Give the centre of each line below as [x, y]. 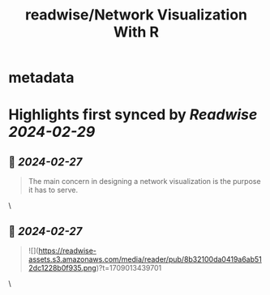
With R [136, 32]
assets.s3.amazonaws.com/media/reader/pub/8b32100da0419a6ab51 [145, 259]
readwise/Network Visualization [136, 15]
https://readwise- [68, 250]
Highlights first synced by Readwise [133, 115]
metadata [41, 78]
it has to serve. [53, 190]
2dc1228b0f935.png [62, 268]
